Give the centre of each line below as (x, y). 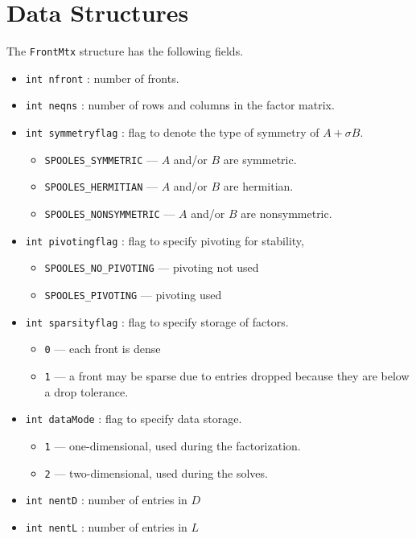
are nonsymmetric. (286, 214)
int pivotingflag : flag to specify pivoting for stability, (165, 240)
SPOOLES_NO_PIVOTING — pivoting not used (152, 267)
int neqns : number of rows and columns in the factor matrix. (180, 105)
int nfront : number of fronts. (102, 78)
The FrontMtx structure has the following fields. (125, 51)
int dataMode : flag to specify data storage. (134, 419)
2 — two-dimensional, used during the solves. (156, 472)
